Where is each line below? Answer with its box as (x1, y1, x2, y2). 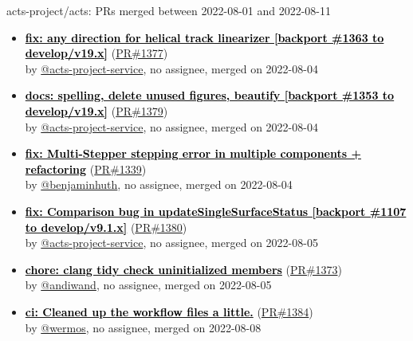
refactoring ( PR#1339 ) (25, 160, 147, 177)
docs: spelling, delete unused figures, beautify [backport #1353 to (25, 87, 395, 104)
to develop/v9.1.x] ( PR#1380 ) (25, 218, 187, 235)
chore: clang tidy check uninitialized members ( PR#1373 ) (25, 261, 342, 277)
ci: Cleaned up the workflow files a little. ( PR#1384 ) (25, 303, 313, 319)
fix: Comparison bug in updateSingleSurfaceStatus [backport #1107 (25, 202, 407, 219)
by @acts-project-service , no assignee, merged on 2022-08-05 (25, 234, 318, 251)
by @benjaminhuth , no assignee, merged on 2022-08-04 (25, 176, 293, 193)
